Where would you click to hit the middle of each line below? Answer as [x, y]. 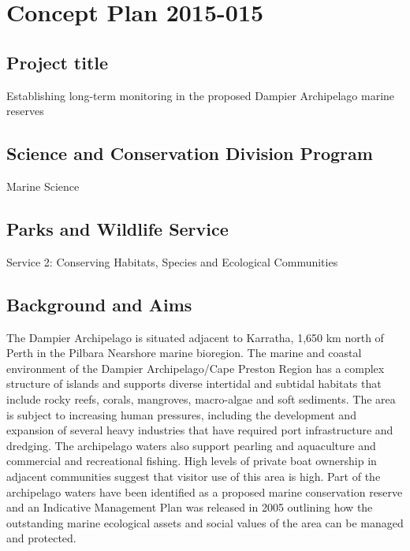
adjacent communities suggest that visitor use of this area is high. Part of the [194, 476]
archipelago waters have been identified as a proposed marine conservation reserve [205, 491]
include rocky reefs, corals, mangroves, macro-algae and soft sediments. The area [201, 398]
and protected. [41, 538]
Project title [58, 62]
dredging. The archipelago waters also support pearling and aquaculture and [191, 445]
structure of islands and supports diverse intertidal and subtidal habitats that [194, 383]
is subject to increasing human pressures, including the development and [181, 414]
